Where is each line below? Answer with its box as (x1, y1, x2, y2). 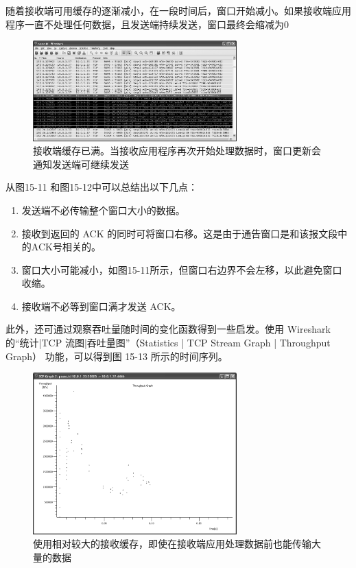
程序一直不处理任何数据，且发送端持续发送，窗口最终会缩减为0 (5, 16, 289, 31)
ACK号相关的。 (31, 239, 101, 254)
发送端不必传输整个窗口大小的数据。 (21, 202, 185, 217)
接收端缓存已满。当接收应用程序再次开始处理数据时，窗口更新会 (33, 143, 321, 158)
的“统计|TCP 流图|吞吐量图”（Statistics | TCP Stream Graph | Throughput (5, 335, 331, 350)
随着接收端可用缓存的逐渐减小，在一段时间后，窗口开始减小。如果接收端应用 (5, 3, 351, 17)
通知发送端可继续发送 (33, 156, 129, 171)
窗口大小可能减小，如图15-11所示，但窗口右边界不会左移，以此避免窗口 (21, 262, 342, 276)
